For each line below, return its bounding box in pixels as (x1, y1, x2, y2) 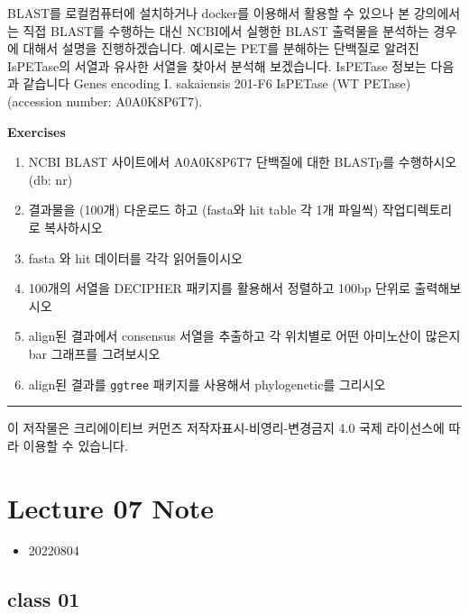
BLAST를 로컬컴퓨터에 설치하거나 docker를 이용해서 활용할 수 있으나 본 (7, 4, 410, 22)
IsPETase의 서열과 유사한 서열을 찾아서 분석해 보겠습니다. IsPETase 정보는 (7, 56, 427, 75)
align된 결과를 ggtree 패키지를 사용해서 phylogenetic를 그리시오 (28, 374, 386, 393)
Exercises (7, 122, 66, 141)
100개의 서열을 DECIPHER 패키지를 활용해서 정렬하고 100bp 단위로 (28, 279, 410, 298)
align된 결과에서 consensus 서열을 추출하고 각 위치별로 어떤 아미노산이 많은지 (28, 326, 461, 345)
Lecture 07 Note (7, 489, 215, 526)
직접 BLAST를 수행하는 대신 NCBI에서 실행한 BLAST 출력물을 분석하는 (23, 21, 429, 40)
